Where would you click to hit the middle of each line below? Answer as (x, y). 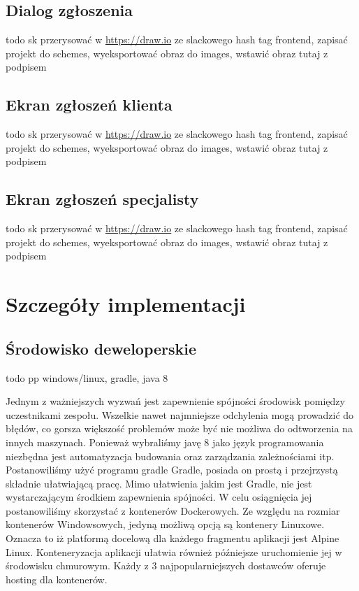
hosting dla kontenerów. (57, 579)
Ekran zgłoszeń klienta (89, 105)
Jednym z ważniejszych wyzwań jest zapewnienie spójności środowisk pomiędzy (175, 401)
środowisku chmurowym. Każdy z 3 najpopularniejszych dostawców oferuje (166, 565)
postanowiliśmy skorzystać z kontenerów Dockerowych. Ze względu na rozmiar (173, 510)
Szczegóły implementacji (126, 304)
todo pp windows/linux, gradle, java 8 (87, 377)
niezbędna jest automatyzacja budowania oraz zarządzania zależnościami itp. (170, 456)
